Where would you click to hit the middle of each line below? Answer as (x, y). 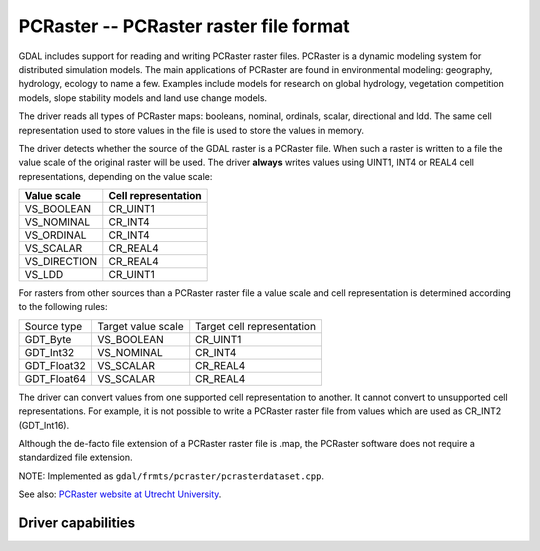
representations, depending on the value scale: (115, 176)
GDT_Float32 (55, 365)
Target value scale (140, 326)
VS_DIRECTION (61, 262)
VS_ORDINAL (55, 235)
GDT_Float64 (55, 378)
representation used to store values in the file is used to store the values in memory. (191, 130)
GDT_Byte (48, 339)
